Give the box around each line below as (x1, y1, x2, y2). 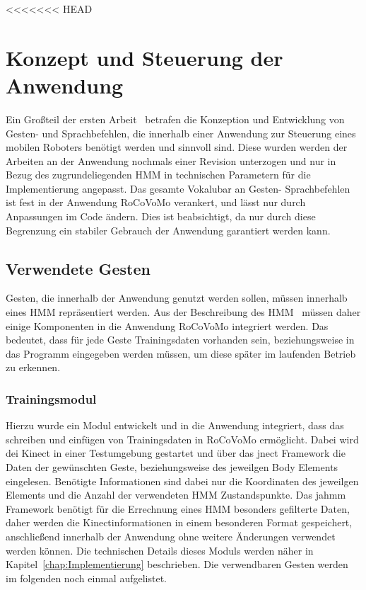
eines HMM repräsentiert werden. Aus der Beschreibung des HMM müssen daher (6, 305, 361, 319)
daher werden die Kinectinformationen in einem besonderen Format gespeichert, (6, 515, 353, 530)
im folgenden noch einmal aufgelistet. (6, 570, 167, 585)
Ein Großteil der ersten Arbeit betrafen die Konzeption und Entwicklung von (6, 111, 345, 126)
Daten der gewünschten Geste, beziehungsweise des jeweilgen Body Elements (6, 460, 338, 475)
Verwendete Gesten (6, 257, 150, 279)
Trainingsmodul (6, 390, 97, 407)
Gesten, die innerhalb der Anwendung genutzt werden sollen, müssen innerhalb (6, 290, 348, 305)
